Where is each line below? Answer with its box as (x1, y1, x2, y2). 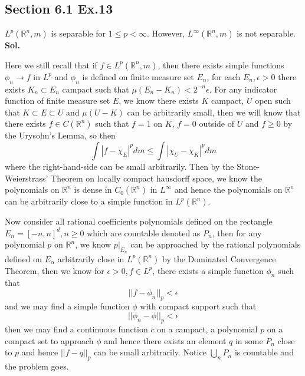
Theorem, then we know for (5, 264, 104, 276)
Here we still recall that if (5, 58, 97, 71)
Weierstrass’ (5, 171, 48, 184)
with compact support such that (140, 299, 257, 312)
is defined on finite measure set (82, 70, 194, 83)
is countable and (234, 346, 294, 358)
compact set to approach (5, 334, 94, 347)
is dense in (74, 183, 112, 196)
